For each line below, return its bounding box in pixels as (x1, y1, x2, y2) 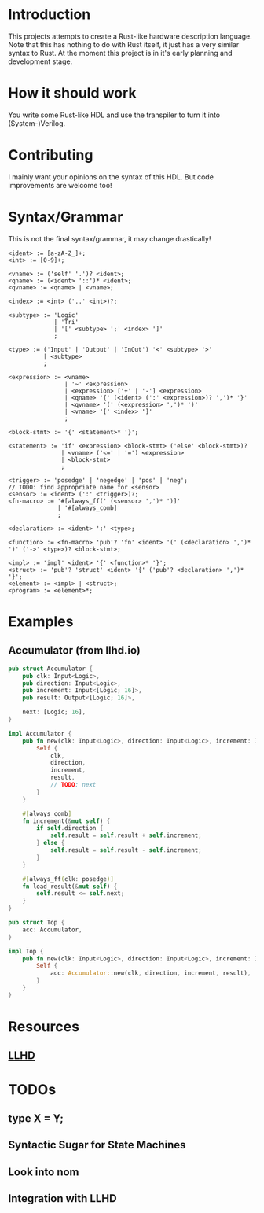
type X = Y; (8, 1112, 64, 1125)
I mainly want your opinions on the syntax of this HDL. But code (8, 171, 214, 182)
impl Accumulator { (8, 729, 72, 737)
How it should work (8, 84, 137, 102)
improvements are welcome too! (8, 180, 112, 190)
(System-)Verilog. (8, 118, 66, 127)
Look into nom (8, 1165, 80, 1178)
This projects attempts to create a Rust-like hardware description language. (8, 31, 253, 41)
